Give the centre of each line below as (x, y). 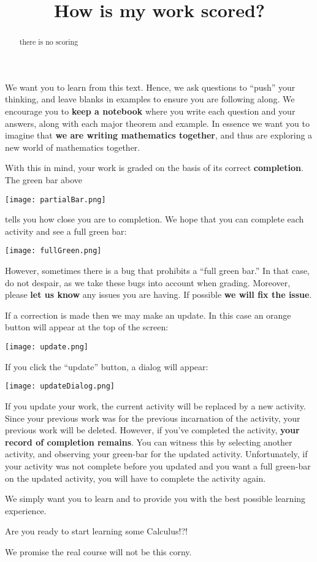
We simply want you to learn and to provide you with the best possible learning (155, 499)
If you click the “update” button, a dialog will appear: (107, 366)
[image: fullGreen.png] (53, 251)
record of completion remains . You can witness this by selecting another (149, 442)
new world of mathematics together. (73, 147)
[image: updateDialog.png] (60, 386)
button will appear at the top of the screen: (87, 327)
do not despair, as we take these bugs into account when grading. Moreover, (148, 282)
